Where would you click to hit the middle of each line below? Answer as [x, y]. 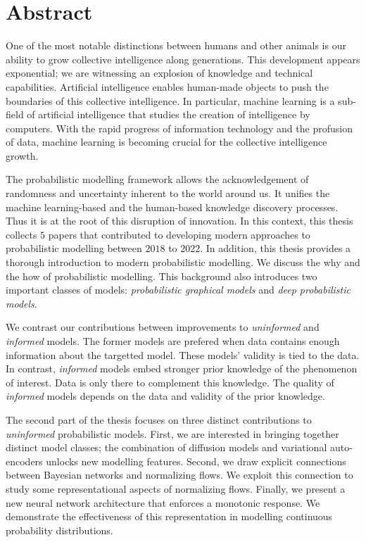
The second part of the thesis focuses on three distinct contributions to [159, 419]
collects [21, 234]
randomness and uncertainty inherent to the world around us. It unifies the [168, 193]
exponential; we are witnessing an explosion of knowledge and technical [159, 73]
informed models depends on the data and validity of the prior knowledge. [165, 396]
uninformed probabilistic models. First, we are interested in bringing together [172, 433]
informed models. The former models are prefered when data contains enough [173, 341]
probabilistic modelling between [74, 248]
